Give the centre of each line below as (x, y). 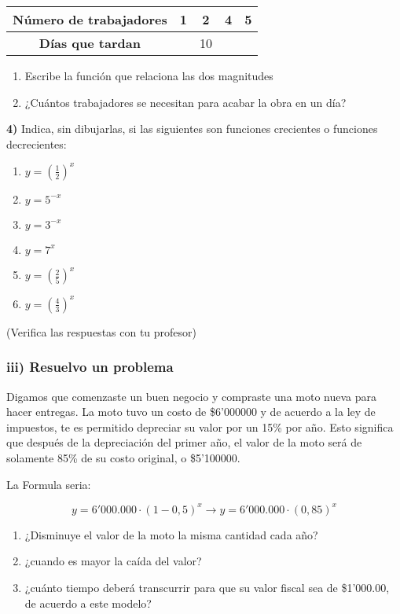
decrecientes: (37, 143)
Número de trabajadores (90, 19)
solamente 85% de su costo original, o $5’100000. (123, 458)
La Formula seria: (49, 484)
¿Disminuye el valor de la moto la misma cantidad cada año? (171, 534)
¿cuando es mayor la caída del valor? (113, 561)
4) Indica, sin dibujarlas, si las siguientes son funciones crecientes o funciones (192, 129)
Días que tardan (90, 43)
